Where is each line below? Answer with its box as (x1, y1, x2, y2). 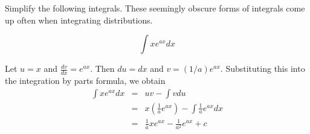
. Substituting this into (220, 62, 305, 75)
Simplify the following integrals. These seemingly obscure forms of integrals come (5, 2, 305, 14)
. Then (90, 62, 115, 75)
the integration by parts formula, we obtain (5, 74, 166, 87)
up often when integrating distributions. (5, 13, 153, 26)
